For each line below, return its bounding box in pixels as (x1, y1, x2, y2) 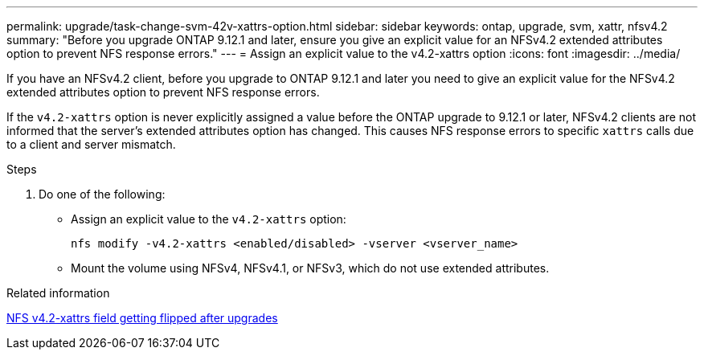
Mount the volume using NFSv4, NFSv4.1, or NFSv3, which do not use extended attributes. (71, 261, 550, 275)
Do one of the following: (39, 187, 166, 201)
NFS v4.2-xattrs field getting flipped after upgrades (6, 311, 278, 325)
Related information (6, 286, 110, 300)
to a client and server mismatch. (6, 137, 176, 151)
